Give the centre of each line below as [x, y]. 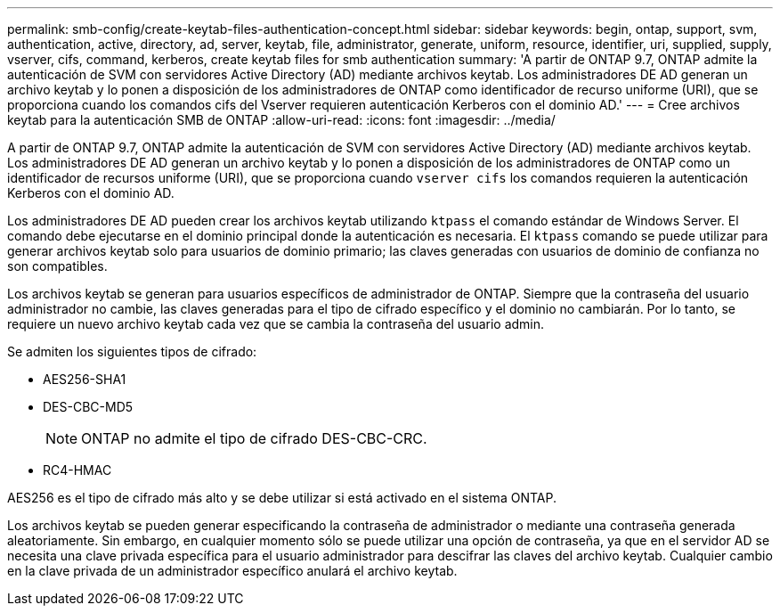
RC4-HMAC [77, 470]
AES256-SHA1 [85, 379]
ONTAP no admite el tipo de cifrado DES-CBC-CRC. [254, 438]
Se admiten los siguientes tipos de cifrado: [132, 351]
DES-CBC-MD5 [88, 407]
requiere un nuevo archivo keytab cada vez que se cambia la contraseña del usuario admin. [276, 324]
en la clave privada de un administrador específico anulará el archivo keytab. [232, 571]
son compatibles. [57, 266]
